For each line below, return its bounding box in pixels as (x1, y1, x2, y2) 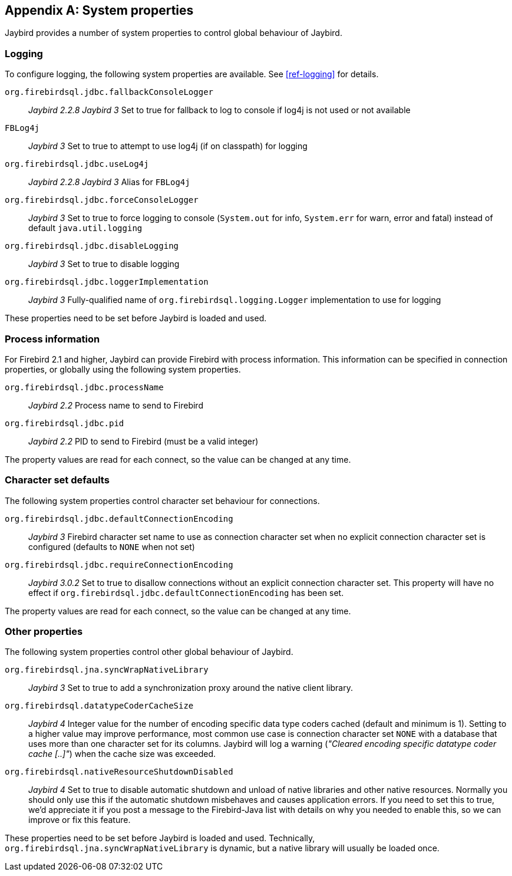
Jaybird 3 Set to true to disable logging (28, 259, 180, 269)
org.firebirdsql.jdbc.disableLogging (5, 241, 179, 251)
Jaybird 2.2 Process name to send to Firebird (28, 400, 203, 410)
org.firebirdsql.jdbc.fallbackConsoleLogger (5, 87, 214, 97)
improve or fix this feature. (28, 815, 131, 825)
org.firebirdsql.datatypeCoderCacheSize (5, 701, 194, 711)
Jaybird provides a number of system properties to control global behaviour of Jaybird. (5, 28, 342, 38)
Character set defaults (5, 474, 110, 486)
